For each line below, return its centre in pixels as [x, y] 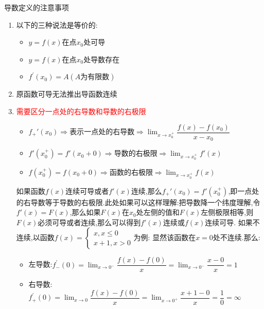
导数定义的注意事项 [37, 7]
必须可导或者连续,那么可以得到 [89, 222]
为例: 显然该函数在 [165, 237]
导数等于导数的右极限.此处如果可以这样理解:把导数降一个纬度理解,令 [145, 202]
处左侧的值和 [158, 212]
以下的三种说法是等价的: [57, 24]
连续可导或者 [87, 190]
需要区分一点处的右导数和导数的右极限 [81, 111]
